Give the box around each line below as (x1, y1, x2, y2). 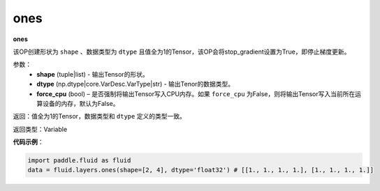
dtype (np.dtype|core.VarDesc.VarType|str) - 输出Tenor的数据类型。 (36, 80, 234, 89)
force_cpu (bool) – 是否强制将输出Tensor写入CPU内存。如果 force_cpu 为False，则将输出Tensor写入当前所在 (36, 89, 356, 98)
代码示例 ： (13, 138, 44, 146)
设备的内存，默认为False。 (42, 99, 119, 107)
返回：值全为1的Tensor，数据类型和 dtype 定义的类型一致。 (13, 112, 187, 121)
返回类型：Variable (13, 125, 68, 133)
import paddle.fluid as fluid (27, 157, 131, 165)
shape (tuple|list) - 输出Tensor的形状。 (36, 70, 149, 78)
